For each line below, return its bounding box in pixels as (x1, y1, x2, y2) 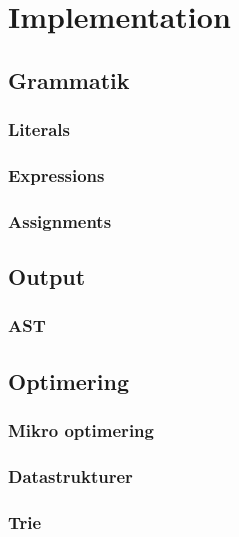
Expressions (8, 162, 105, 187)
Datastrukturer (8, 463, 133, 488)
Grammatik (8, 64, 130, 95)
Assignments (8, 208, 112, 233)
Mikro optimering (8, 418, 154, 443)
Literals (8, 117, 71, 142)
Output (8, 261, 86, 292)
